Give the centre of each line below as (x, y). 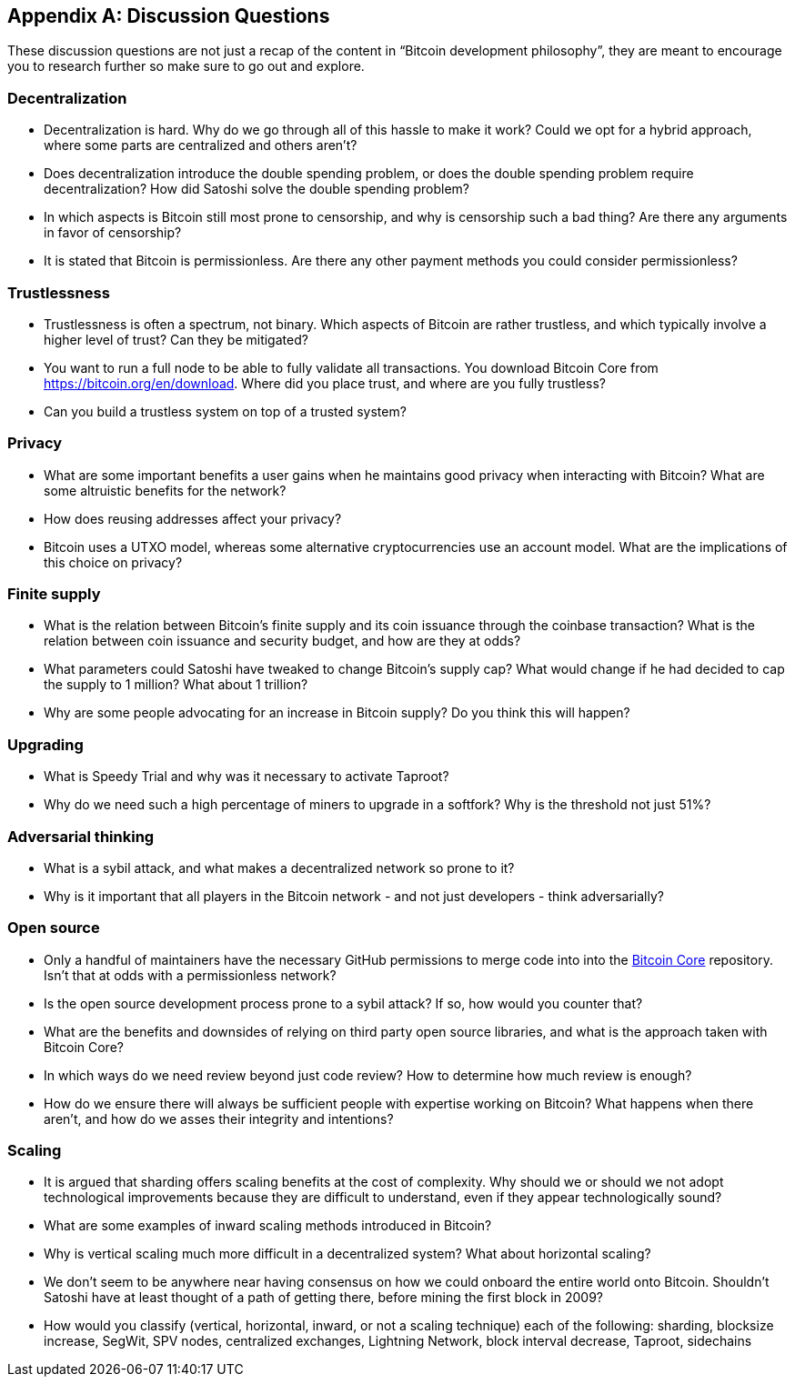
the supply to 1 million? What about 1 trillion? (176, 685)
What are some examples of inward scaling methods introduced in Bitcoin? (268, 1226)
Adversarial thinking (81, 836)
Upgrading (45, 744)
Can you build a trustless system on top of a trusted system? (225, 411)
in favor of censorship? (113, 233)
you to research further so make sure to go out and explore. (186, 66)
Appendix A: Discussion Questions (169, 16)
